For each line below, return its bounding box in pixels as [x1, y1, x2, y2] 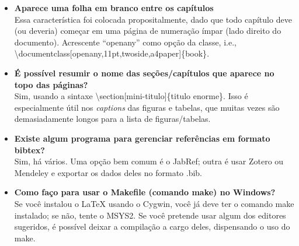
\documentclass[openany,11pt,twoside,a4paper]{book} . [14, 47, 210, 59]
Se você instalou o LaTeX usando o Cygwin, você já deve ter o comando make [14, 197, 294, 209]
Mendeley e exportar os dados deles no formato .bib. [14, 166, 202, 178]
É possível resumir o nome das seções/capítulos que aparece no [14, 66, 274, 79]
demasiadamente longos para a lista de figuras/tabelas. [14, 113, 211, 125]
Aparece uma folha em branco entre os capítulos [14, 2, 214, 13]
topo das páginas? [14, 78, 88, 90]
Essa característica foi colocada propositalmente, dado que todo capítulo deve [14, 13, 292, 25]
